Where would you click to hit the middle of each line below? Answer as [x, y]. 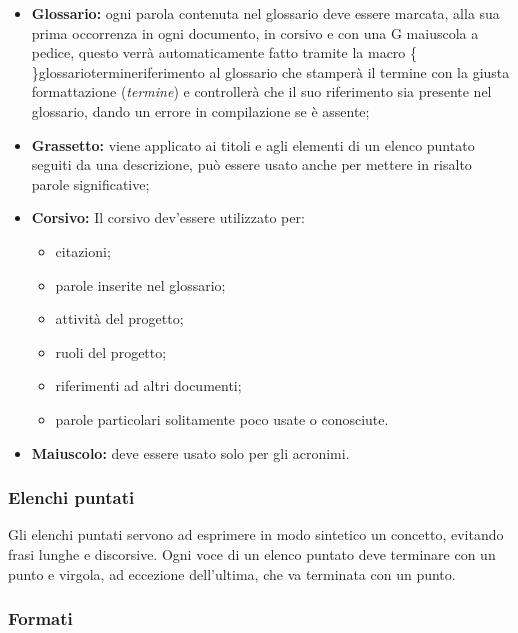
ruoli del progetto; [111, 351]
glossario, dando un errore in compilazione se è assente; [200, 110]
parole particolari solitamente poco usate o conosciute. [222, 418]
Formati [40, 618]
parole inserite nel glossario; [140, 284]
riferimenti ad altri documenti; [148, 385]
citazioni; [83, 250]
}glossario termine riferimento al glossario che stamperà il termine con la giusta [270, 71]
